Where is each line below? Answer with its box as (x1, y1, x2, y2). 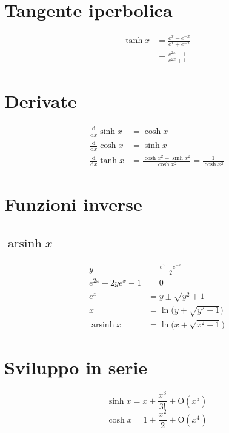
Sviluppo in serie (4, 355, 148, 380)
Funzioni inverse (4, 191, 142, 216)
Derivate (4, 89, 77, 113)
